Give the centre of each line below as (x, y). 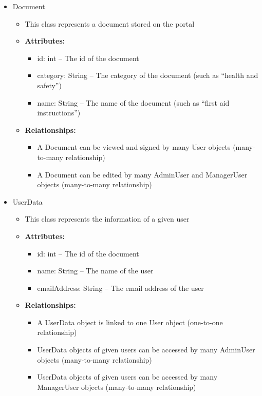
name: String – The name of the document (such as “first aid (133, 102)
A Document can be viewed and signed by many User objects (134, 147)
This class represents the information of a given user (107, 219)
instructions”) (59, 113)
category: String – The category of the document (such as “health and (148, 75)
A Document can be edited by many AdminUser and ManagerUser (142, 174)
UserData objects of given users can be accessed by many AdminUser (146, 350)
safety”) (49, 85)
